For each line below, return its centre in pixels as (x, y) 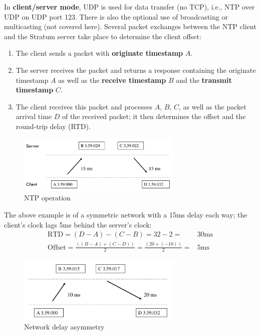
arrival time (34, 116)
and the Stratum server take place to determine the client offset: (103, 36)
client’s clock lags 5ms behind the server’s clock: (78, 224)
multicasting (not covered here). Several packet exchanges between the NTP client (130, 26)
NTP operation (47, 198)
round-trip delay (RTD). (53, 126)
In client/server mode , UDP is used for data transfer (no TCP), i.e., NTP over (129, 7)
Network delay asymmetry (64, 327)
